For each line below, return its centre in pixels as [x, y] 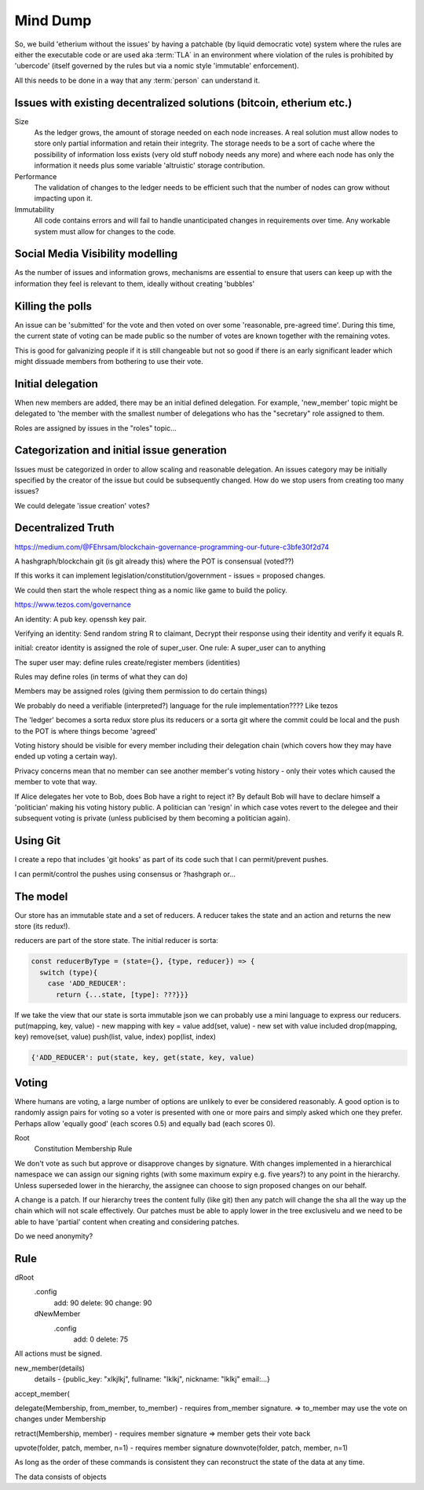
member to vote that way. [56, 782]
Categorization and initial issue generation [121, 451]
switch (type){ [69, 972]
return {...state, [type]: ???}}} [122, 995]
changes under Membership [60, 1419]
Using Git [38, 841]
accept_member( [42, 1393]
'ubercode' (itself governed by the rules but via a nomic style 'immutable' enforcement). [157, 66]
